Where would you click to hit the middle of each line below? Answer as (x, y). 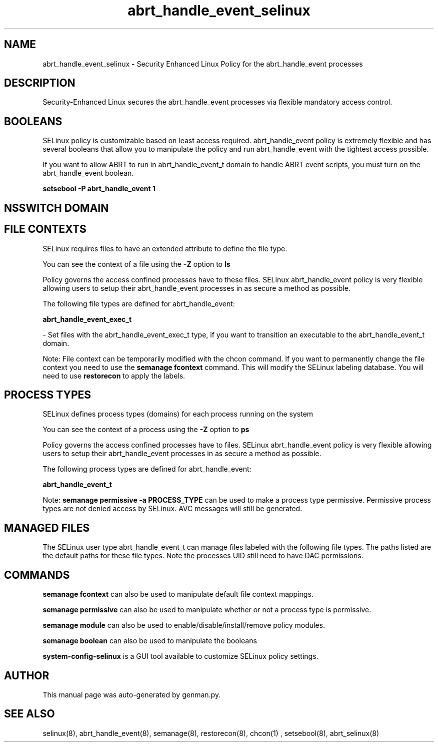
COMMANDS (37, 575)
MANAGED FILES (47, 528)
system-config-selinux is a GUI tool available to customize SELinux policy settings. (180, 656)
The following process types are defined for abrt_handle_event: (147, 469)
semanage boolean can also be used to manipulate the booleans (150, 641)
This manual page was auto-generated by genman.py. (132, 694)
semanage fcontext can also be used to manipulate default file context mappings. (178, 594)
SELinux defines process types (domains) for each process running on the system (178, 414)
